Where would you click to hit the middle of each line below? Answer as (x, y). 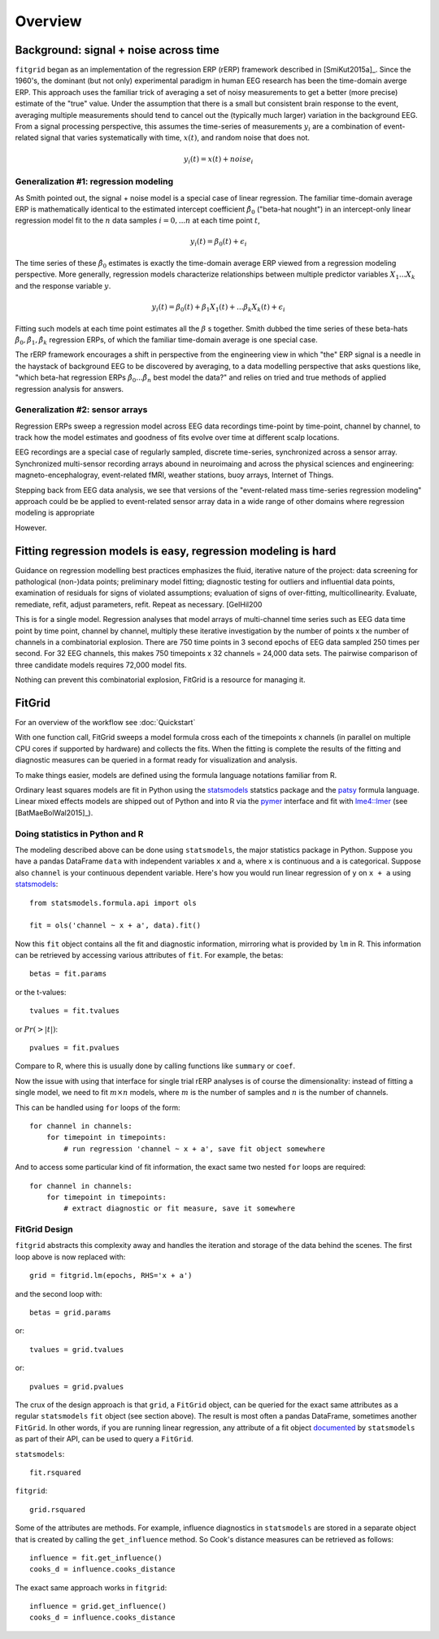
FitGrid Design (44, 1229)
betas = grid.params (70, 1313)
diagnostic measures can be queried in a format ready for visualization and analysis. (156, 760)
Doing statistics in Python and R (79, 833)
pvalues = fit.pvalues (75, 1048)
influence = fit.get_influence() (96, 1558)
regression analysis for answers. (70, 389)
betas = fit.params (68, 974)
